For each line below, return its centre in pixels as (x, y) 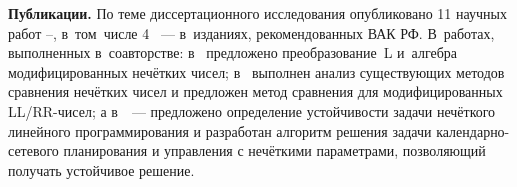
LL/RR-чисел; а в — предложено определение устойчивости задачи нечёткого (252, 110)
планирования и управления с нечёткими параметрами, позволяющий (274, 150)
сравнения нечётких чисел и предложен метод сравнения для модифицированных (255, 91)
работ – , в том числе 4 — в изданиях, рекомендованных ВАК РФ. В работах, (251, 32)
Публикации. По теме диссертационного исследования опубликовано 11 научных (257, 13)
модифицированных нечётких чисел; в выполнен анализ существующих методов (256, 71)
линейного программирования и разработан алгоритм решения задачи (220, 130)
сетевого (33, 150)
